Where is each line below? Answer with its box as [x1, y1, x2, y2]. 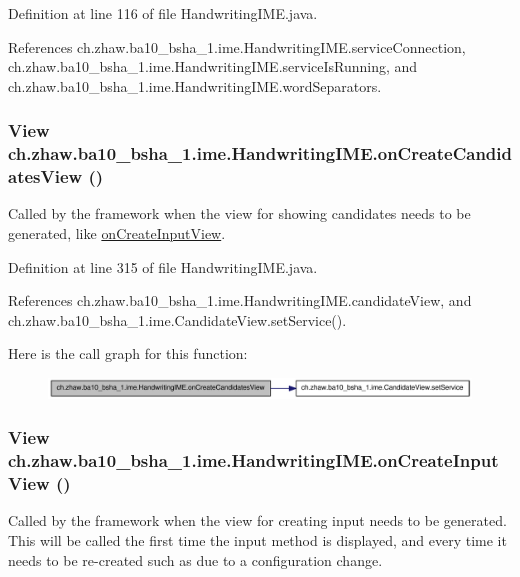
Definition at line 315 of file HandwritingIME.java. [8, 256, 318, 277]
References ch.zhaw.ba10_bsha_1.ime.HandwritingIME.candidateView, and [8, 290, 472, 311]
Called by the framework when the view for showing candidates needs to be [8, 203, 471, 224]
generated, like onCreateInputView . [8, 223, 226, 244]
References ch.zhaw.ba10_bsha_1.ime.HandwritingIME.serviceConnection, [8, 36, 466, 57]
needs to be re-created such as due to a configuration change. [8, 549, 383, 570]
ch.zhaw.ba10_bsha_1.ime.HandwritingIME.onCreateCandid [8, 141, 512, 166]
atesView [8, 164, 83, 189]
